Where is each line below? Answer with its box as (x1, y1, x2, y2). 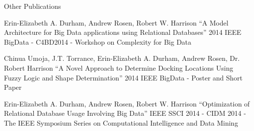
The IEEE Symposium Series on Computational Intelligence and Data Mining (4, 117, 238, 128)
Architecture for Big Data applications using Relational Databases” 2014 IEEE (4, 27, 242, 37)
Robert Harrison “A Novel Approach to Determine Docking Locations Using (4, 62, 233, 73)
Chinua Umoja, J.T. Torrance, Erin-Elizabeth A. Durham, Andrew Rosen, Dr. (4, 53, 240, 63)
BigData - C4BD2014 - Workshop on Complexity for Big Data (4, 36, 192, 47)
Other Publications (4, 1, 61, 11)
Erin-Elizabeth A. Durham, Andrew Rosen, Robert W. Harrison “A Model (4, 17, 229, 27)
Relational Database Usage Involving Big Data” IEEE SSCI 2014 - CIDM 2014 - (4, 108, 246, 118)
